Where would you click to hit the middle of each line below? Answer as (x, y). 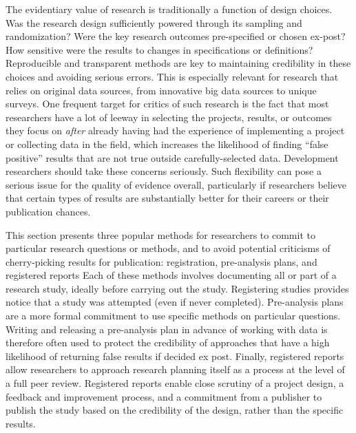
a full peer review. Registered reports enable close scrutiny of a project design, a (175, 383)
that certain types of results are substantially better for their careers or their (167, 198)
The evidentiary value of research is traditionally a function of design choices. (169, 9)
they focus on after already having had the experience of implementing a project (175, 130)
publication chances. (48, 211)
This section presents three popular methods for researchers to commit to (160, 234)
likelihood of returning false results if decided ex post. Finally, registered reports (175, 356)
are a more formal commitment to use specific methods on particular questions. (173, 316)
